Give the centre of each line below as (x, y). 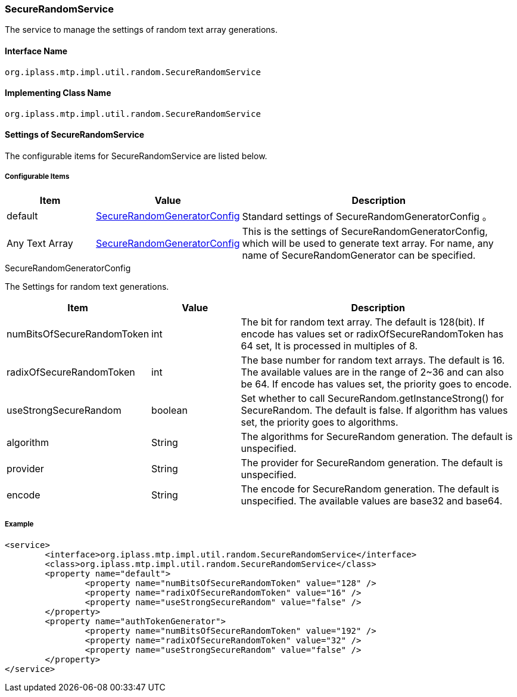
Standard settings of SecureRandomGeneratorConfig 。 (367, 216)
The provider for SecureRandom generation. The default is (372, 462)
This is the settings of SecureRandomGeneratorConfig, (365, 231)
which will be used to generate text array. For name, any (368, 243)
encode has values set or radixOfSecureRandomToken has (372, 334)
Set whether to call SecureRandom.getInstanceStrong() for (373, 398)
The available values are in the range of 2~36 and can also (372, 372)
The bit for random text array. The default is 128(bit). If (363, 322)
